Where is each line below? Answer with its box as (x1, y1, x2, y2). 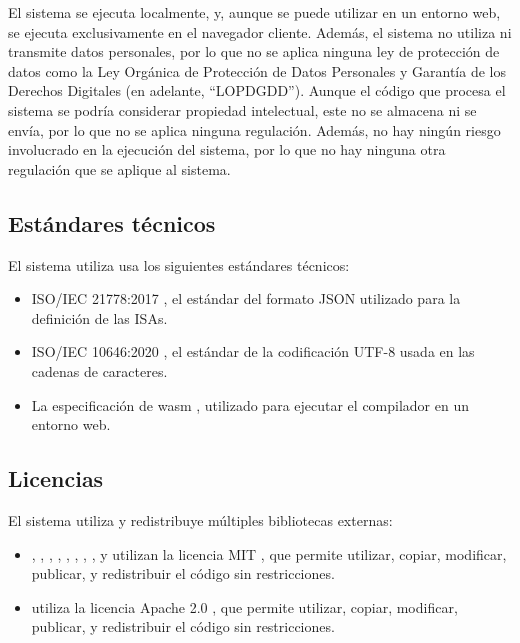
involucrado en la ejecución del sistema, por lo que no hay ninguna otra (8, 139, 446, 160)
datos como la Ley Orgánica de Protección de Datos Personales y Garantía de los (8, 60, 506, 81)
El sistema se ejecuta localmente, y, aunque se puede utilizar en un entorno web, (8, 2, 501, 22)
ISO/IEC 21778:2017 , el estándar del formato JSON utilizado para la (31, 288, 461, 309)
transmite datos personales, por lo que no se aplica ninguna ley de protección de (8, 41, 500, 62)
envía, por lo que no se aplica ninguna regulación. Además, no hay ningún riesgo (8, 119, 501, 140)
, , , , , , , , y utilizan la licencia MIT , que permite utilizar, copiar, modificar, (31, 543, 507, 564)
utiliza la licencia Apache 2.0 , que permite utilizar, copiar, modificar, (31, 596, 458, 617)
